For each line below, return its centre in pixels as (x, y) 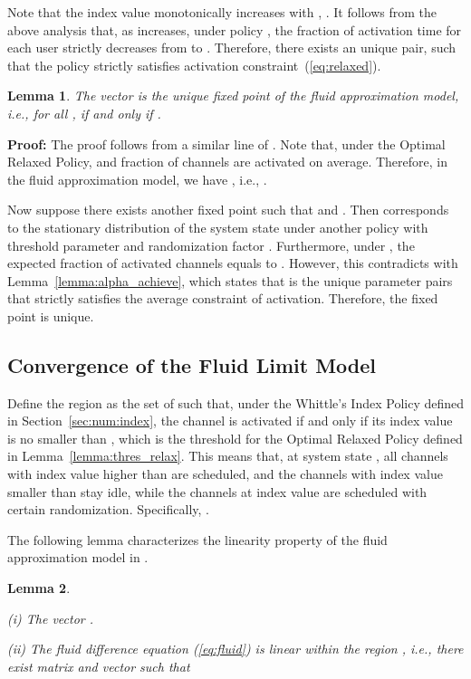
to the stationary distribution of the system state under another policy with (218, 227)
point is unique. (51, 316)
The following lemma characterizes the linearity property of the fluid (197, 539)
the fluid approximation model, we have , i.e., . (137, 179)
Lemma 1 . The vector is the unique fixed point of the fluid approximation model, (233, 96)
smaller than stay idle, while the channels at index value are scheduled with (217, 491)
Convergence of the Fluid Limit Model (192, 364)
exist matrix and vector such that (99, 666)
